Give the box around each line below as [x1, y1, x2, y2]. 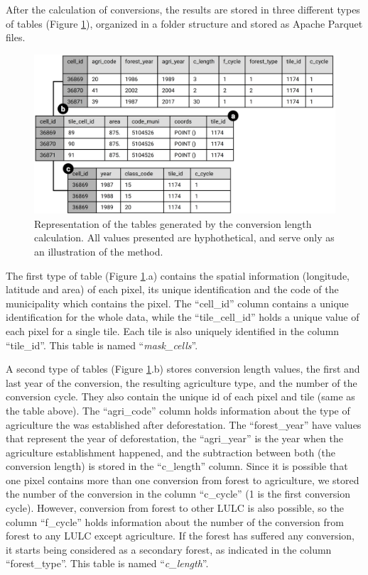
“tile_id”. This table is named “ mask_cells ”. [6, 337, 198, 352]
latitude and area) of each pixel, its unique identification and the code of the [6, 282, 339, 297]
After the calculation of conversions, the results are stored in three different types [6, 2, 360, 16]
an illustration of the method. [34, 243, 163, 258]
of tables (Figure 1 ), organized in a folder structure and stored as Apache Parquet [6, 16, 363, 31]
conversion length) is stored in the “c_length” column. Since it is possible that [6, 459, 348, 473]
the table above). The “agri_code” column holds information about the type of [6, 402, 350, 417]
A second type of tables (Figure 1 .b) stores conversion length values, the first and [6, 361, 360, 376]
